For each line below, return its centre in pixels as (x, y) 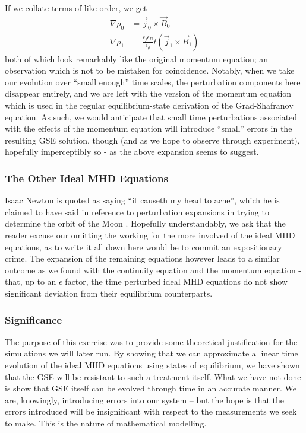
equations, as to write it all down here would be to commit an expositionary (143, 246)
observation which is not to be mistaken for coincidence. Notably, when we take (150, 70)
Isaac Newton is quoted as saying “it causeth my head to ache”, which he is (142, 200)
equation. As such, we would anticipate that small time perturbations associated (151, 117)
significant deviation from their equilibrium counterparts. (109, 293)
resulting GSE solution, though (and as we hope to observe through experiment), (152, 140)
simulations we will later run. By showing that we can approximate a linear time (152, 353)
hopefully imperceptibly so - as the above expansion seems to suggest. (132, 152)
